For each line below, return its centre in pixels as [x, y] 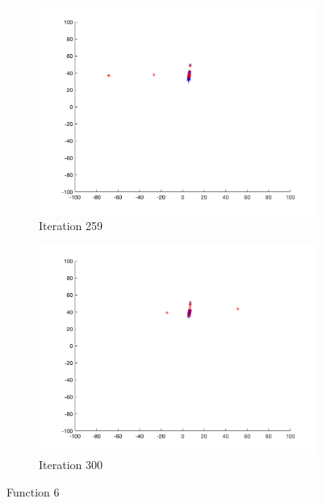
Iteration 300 [71, 465]
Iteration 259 [71, 226]
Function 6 [33, 491]
